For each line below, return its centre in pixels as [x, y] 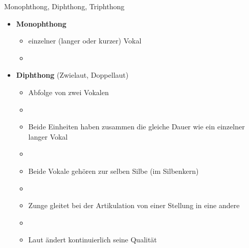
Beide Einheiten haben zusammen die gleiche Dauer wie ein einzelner [137, 127]
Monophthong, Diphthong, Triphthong [64, 6]
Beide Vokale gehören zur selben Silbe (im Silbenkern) [114, 171]
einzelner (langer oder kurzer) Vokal [85, 41]
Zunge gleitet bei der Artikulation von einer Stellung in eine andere [134, 205]
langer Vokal [48, 136]
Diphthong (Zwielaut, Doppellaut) [72, 75]
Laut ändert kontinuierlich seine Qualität [93, 240]
